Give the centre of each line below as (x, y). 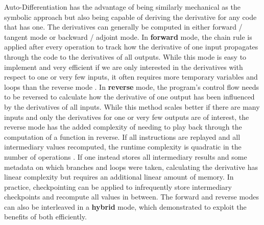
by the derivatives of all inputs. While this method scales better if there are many (132, 106)
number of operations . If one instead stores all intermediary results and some (126, 156)
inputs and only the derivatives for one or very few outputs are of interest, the (127, 117)
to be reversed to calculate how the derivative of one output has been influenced (129, 97)
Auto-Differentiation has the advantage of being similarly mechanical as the (122, 7)
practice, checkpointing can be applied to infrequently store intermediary (118, 186)
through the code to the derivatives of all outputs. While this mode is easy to (125, 56)
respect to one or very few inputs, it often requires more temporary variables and (131, 77)
